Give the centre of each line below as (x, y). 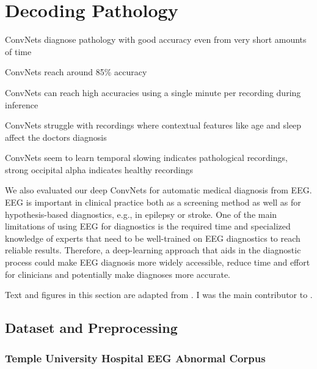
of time (18, 51)
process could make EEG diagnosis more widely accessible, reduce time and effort (158, 262)
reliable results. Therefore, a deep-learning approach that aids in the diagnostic (153, 250)
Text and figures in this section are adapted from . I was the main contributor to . (159, 295)
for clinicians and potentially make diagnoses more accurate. (118, 274)
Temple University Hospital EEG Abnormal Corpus (135, 358)
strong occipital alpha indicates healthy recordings (99, 169)
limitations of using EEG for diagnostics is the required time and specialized (148, 226)
